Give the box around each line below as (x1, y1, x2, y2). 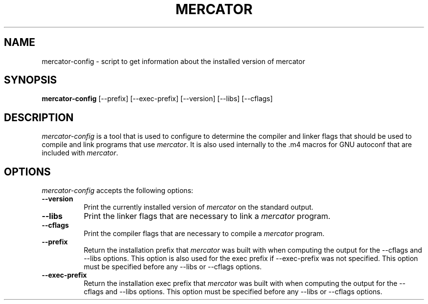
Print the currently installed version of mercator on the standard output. (84, 203, 314, 212)
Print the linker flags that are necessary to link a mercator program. (84, 211, 331, 221)
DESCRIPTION (4, 111, 74, 124)
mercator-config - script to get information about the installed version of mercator (42, 57, 305, 65)
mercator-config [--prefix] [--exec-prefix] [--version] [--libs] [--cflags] (42, 94, 273, 103)
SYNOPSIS (4, 74, 57, 87)
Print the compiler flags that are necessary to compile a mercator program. (84, 229, 325, 238)
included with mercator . (42, 149, 118, 157)
